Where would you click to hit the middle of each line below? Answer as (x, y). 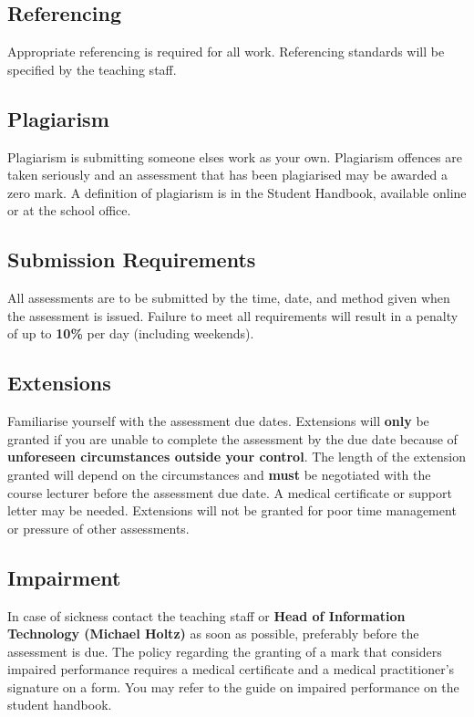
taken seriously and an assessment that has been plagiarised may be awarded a (227, 175)
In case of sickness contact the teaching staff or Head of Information (206, 615)
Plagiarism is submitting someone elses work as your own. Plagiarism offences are (235, 156)
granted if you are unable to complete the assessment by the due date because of (232, 438)
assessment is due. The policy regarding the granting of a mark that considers (225, 651)
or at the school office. (69, 210)
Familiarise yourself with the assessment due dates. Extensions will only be (218, 421)
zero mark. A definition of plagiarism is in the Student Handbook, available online (237, 192)
